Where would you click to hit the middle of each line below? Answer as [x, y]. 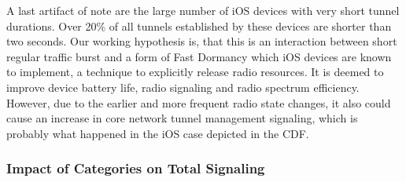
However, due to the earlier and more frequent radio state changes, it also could [199, 102]
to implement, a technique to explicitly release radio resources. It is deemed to [195, 72]
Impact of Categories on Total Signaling [136, 168]
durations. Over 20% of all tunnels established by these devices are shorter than [199, 25]
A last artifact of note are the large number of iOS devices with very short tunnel [203, 10]
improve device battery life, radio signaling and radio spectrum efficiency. [183, 87]
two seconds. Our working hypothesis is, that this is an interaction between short [202, 41]
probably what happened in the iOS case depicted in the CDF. [158, 133]
